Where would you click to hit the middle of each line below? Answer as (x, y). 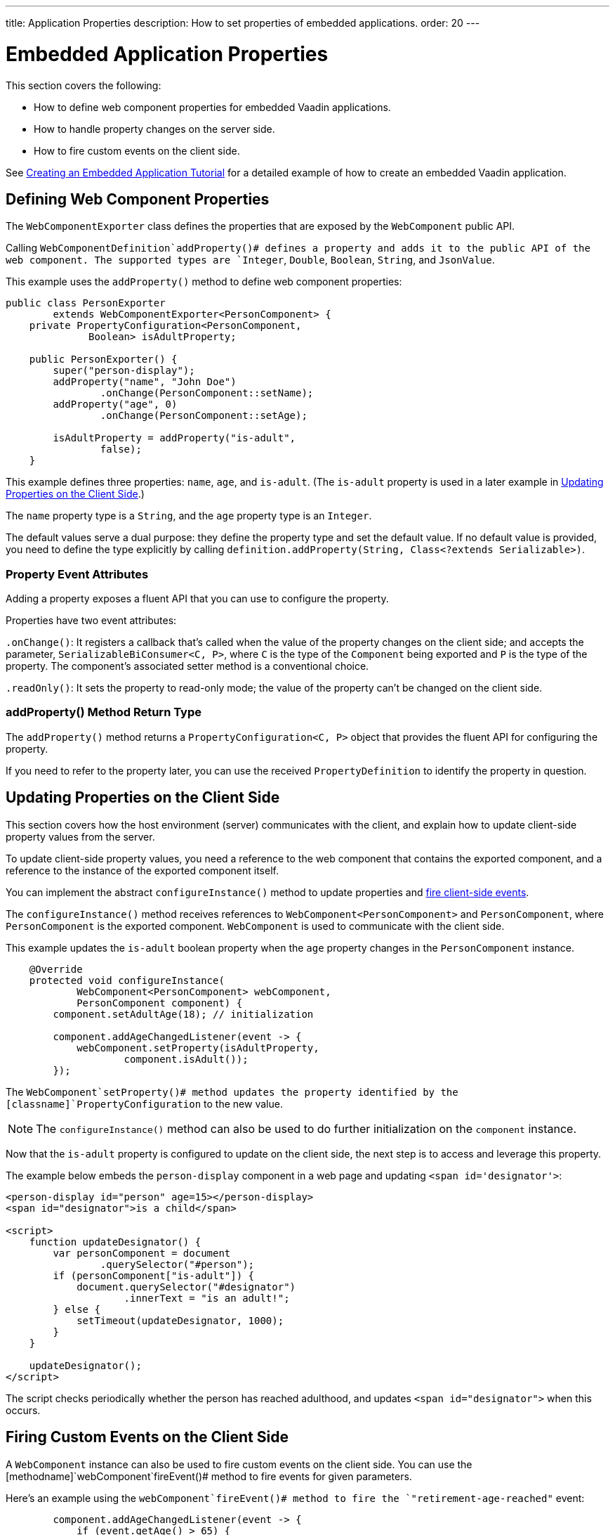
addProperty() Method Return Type (104, 712)
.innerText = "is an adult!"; (207, 1298)
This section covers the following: (84, 85)
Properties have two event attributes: (91, 621)
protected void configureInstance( (127, 980)
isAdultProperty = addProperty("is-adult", (174, 438)
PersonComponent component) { (160, 1003)
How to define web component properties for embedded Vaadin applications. (212, 107)
